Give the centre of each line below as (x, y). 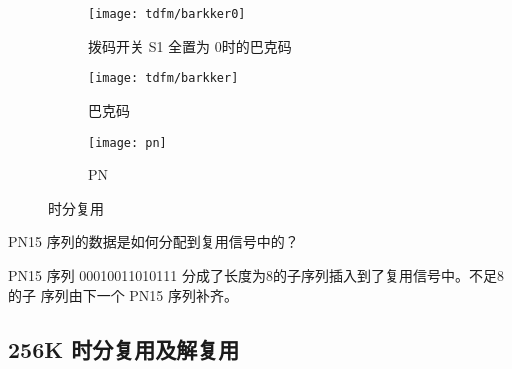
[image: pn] (127, 142)
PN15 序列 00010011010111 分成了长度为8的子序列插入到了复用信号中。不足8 (256, 274)
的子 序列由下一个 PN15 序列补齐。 (123, 294)
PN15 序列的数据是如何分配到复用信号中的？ (153, 241)
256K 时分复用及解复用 (124, 348)
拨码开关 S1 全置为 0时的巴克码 (190, 45)
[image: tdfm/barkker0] (167, 14)
